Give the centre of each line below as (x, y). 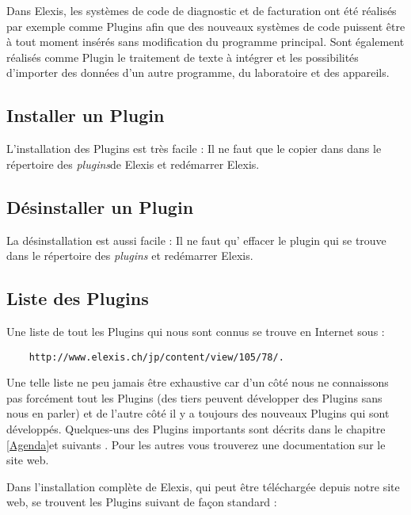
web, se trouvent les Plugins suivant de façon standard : (142, 502)
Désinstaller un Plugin (100, 206)
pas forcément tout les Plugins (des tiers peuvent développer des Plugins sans (194, 397)
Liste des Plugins (78, 298)
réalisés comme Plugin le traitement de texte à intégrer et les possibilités (183, 57)
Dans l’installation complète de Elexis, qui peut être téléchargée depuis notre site (203, 486)
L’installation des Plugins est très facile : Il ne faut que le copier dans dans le (194, 149)
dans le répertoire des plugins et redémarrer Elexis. (130, 256)
